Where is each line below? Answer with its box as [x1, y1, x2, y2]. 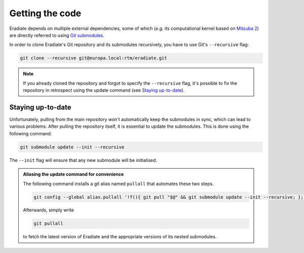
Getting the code [9, 8, 82, 19]
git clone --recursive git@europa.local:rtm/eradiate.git [20, 55, 167, 61]
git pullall [33, 221, 63, 227]
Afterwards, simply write [23, 207, 74, 213]
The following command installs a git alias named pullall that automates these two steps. [23, 180, 214, 187]
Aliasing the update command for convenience [23, 171, 124, 177]
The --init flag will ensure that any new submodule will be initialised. [9, 157, 157, 163]
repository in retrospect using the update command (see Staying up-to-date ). [23, 87, 185, 93]
